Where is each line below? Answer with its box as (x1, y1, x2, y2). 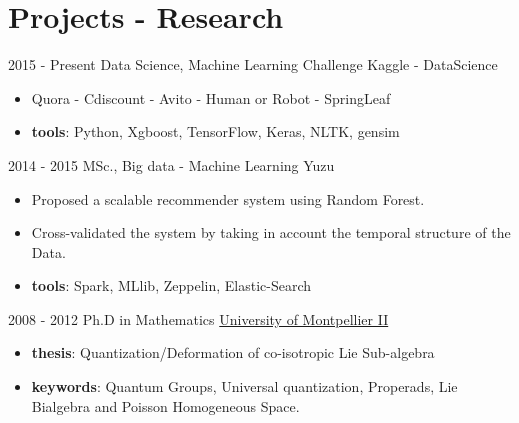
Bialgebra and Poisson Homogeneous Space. (31, 395, 300, 416)
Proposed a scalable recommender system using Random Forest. (31, 188, 425, 209)
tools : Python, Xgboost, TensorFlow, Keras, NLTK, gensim (31, 121, 400, 142)
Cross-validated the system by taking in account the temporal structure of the (31, 222, 511, 243)
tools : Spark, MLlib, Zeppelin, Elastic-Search (31, 275, 312, 296)
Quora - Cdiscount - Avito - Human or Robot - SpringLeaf (31, 87, 391, 108)
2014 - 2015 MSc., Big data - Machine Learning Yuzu (8, 154, 335, 175)
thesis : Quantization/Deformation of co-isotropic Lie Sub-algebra (31, 342, 435, 363)
